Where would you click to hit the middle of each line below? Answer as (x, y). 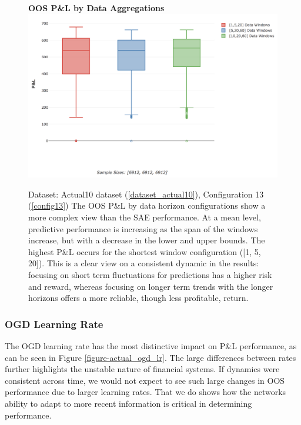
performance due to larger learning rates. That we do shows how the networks (146, 392)
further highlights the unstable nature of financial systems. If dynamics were (142, 369)
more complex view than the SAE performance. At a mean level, (145, 217)
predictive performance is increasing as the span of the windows (143, 228)
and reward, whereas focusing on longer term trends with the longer (151, 286)
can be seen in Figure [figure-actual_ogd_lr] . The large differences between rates (150, 357)
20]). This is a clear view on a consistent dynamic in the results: (144, 263)
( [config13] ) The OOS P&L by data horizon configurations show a (147, 205)
